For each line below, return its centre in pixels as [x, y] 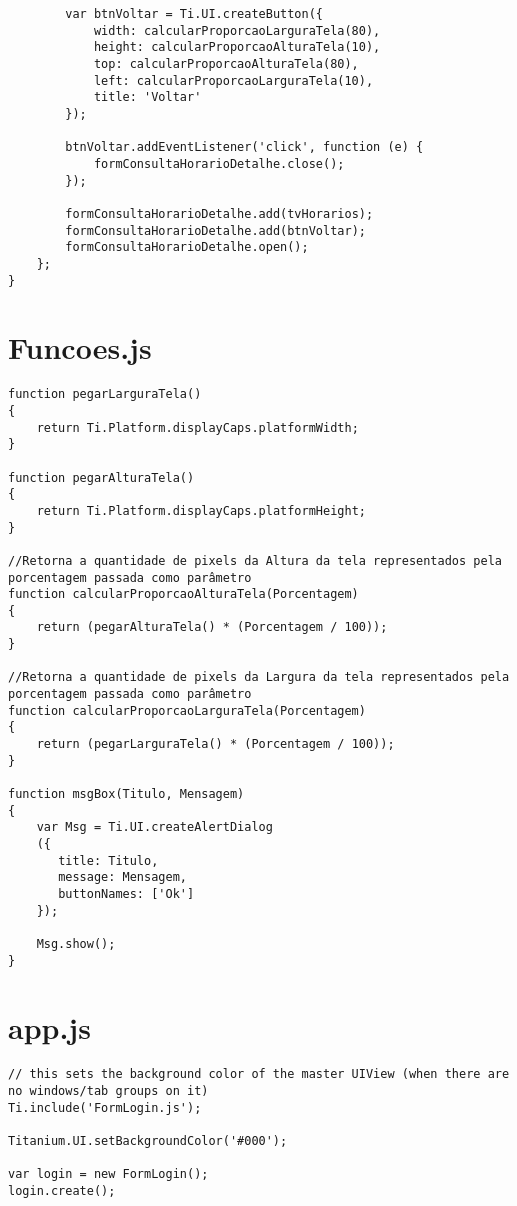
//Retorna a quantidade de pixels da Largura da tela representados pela [259, 677]
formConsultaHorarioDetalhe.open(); [187, 247]
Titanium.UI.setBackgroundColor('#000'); [148, 1141]
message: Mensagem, [122, 877]
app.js [49, 1027]
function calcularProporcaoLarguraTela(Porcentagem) [187, 710]
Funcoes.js [80, 347]
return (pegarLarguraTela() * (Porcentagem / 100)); [215, 744]
